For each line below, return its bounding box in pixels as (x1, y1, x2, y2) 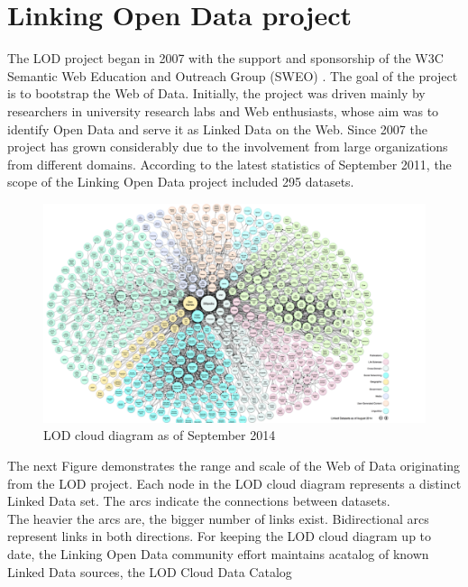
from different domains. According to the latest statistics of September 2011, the (7, 154, 452, 173)
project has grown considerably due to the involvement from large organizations (7, 137, 448, 156)
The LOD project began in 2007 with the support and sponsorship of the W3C (7, 49, 444, 68)
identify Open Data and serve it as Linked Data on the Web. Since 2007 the (7, 119, 427, 138)
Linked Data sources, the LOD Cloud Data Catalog (7, 562, 292, 581)
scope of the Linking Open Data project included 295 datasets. (7, 172, 354, 191)
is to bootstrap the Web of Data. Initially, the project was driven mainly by (7, 84, 426, 103)
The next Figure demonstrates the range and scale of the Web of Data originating (7, 456, 461, 475)
